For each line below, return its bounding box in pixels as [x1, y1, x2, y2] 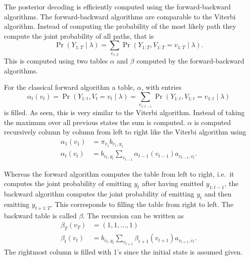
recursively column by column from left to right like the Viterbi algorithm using [4, 127, 247, 137]
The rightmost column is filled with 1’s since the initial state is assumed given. [4, 246, 243, 257]
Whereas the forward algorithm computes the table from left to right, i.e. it [4, 168, 234, 179]
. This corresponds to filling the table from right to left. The [50, 198, 234, 209]
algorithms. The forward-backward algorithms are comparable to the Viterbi [4, 11, 236, 21]
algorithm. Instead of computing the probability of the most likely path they [4, 21, 236, 31]
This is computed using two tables [4, 56, 108, 66]
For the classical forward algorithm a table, [4, 82, 135, 92]
